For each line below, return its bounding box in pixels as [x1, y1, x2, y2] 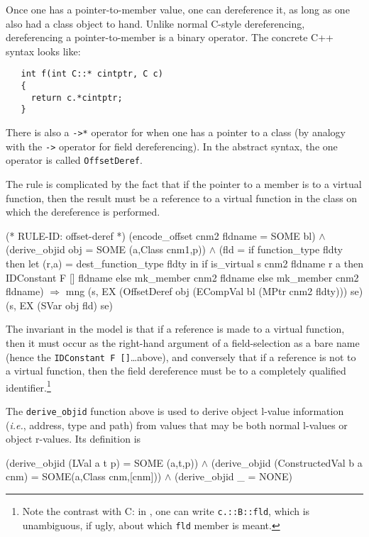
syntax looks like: [6, 43, 81, 58]
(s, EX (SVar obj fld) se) [6, 297, 113, 312]
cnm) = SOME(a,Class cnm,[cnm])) [6, 469, 162, 484]
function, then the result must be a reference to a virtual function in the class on [6, 190, 358, 205]
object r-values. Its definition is [6, 431, 141, 446]
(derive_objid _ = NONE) [174, 469, 292, 484]
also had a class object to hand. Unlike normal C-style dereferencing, [6, 16, 305, 31]
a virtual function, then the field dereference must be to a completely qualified [6, 363, 346, 378]
